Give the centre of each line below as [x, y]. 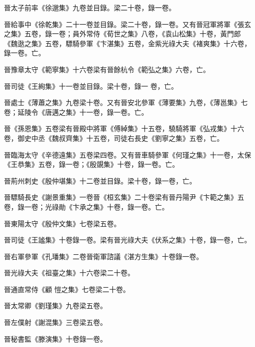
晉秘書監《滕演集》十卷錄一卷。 [55, 338]
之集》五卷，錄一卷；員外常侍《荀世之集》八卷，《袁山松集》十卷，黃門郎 [122, 34]
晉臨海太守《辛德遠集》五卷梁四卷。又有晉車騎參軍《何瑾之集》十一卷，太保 [127, 154]
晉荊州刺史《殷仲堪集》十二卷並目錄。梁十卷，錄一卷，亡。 [100, 180]
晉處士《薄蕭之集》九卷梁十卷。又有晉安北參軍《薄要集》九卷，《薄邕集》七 [126, 102]
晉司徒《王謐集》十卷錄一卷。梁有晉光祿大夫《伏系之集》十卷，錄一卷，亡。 [127, 240]
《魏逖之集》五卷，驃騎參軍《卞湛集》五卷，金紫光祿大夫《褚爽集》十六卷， [127, 43]
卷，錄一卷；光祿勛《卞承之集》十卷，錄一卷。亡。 [86, 206]
